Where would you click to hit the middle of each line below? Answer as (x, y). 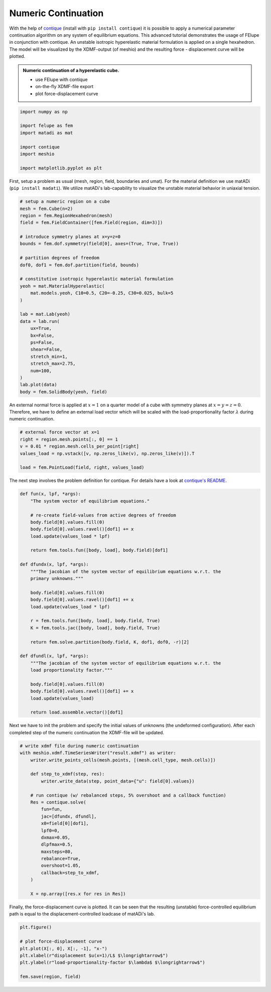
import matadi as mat (46, 133)
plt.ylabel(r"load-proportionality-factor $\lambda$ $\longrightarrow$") (112, 963)
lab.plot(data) (38, 385)
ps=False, (42, 342)
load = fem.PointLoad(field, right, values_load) (82, 468)
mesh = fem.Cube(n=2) (46, 208)
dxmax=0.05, (55, 837)
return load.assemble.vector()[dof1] (77, 712)
